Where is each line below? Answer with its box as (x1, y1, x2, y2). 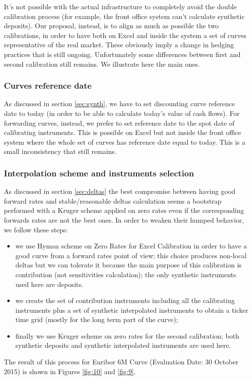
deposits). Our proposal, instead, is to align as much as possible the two (4, 20, 219, 31)
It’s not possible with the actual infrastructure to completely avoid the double (4, 1, 237, 11)
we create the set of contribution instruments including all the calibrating (15, 295, 235, 305)
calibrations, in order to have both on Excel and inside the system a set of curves (4, 30, 247, 40)
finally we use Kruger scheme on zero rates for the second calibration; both (15, 330, 239, 341)
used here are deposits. (15, 279, 83, 289)
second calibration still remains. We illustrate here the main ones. (4, 58, 200, 69)
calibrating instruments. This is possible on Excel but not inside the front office (4, 127, 241, 137)
